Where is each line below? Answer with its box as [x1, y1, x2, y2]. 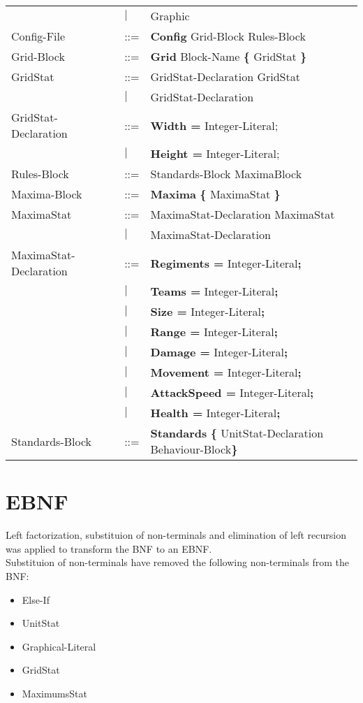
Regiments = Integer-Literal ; [150, 254, 302, 271]
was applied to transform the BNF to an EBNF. [6, 541, 212, 556]
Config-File [11, 28, 66, 44]
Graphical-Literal [22, 639, 96, 653]
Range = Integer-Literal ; [150, 324, 278, 340]
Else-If [22, 592, 50, 607]
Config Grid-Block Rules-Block [150, 28, 306, 44]
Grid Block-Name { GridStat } [150, 48, 307, 64]
